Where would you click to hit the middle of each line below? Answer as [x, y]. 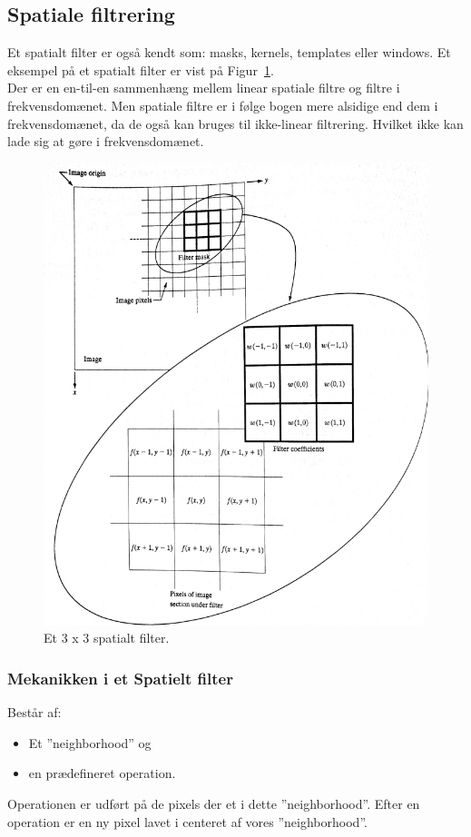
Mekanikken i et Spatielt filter [120, 678]
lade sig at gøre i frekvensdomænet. [106, 141]
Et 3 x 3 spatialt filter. [107, 638]
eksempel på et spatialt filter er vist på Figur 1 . [141, 69]
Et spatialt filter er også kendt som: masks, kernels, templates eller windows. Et [229, 52]
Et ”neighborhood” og [90, 742]
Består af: [34, 712]
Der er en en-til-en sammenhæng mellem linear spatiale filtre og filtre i [204, 88]
